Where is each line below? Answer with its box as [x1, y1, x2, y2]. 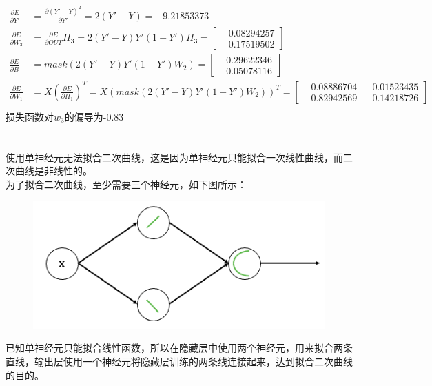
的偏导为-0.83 [64, 109, 124, 123]
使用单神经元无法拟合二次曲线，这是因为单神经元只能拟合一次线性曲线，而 [6, 150, 343, 164]
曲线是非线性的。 [14, 163, 92, 178]
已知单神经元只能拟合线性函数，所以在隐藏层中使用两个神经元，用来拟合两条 [6, 341, 353, 355]
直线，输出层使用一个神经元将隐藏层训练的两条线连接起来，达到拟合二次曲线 [6, 354, 353, 369]
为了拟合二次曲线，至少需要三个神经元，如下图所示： [6, 176, 247, 191]
